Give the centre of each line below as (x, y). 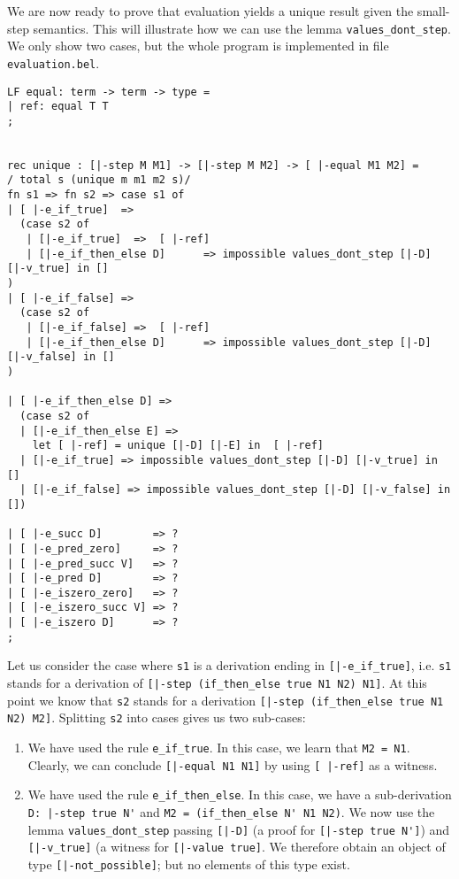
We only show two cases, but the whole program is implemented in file (198, 46)
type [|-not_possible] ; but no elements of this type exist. (189, 864)
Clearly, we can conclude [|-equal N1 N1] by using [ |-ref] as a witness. (233, 764)
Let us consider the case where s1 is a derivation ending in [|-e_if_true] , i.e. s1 (229, 665)
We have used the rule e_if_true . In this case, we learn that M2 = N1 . (219, 748)
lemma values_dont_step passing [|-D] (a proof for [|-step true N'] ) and (239, 829)
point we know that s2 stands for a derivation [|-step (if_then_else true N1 (226, 700)
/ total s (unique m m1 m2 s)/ (99, 180)
